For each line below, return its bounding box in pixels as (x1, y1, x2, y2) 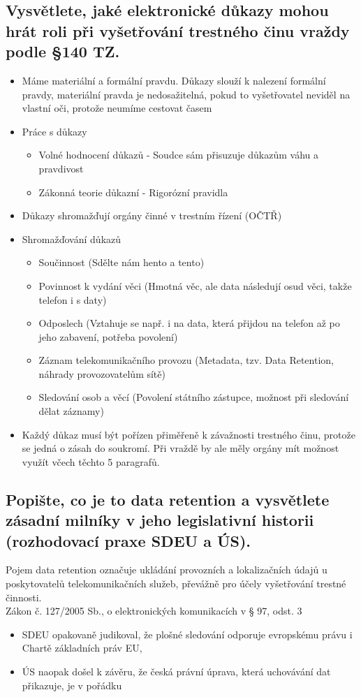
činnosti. (6, 589, 42, 604)
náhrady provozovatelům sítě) (38, 366, 165, 381)
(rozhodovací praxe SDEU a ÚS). (6, 529, 251, 551)
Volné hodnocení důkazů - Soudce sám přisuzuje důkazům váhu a (38, 147, 318, 162)
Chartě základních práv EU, (22, 640, 142, 655)
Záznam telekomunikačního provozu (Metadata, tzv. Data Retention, (38, 353, 334, 367)
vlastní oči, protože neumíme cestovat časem (22, 101, 212, 115)
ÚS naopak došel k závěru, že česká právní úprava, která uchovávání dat (22, 664, 331, 678)
